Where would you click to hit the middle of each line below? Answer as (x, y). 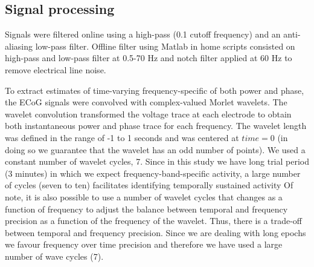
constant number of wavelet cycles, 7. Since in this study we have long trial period (157, 161)
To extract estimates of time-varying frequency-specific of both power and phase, (155, 90)
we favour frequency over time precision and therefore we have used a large (144, 244)
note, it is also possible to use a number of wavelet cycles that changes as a (144, 196)
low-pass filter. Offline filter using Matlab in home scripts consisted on (165, 46)
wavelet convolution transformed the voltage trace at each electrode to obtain (148, 114)
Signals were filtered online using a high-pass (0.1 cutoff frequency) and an (143, 34)
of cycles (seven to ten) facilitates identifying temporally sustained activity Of (149, 185)
